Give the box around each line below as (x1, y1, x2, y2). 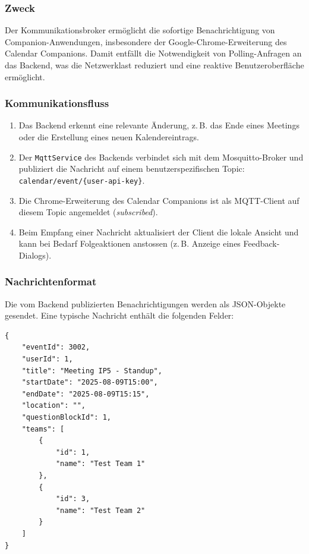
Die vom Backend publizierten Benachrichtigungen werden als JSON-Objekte (5, 297, 286, 310)
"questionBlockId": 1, (21, 413, 111, 422)
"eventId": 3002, (21, 343, 90, 352)
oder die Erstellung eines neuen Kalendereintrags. (18, 131, 199, 143)
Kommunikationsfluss (5, 96, 109, 111)
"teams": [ (21, 424, 65, 433)
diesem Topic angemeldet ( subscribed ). (18, 206, 158, 218)
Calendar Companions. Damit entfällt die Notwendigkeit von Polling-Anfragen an (5, 47, 302, 59)
